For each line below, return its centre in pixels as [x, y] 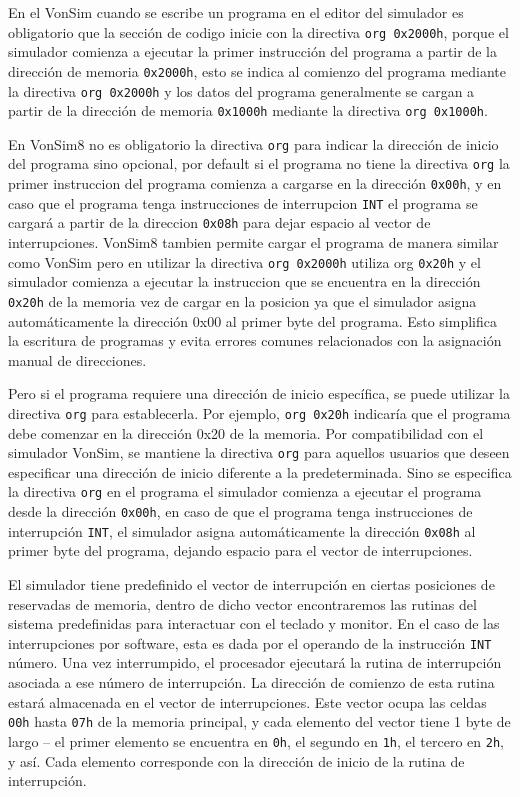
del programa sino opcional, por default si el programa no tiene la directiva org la [259, 163]
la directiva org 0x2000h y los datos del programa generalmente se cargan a [241, 90]
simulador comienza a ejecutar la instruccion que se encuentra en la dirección [244, 281]
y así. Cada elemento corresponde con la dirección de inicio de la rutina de [236, 760]
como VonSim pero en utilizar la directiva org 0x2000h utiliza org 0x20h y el [244, 261]
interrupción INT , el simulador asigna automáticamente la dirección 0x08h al [242, 530]
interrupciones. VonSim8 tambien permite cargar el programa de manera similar [253, 242]
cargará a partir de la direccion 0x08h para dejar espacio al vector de [219, 222]
